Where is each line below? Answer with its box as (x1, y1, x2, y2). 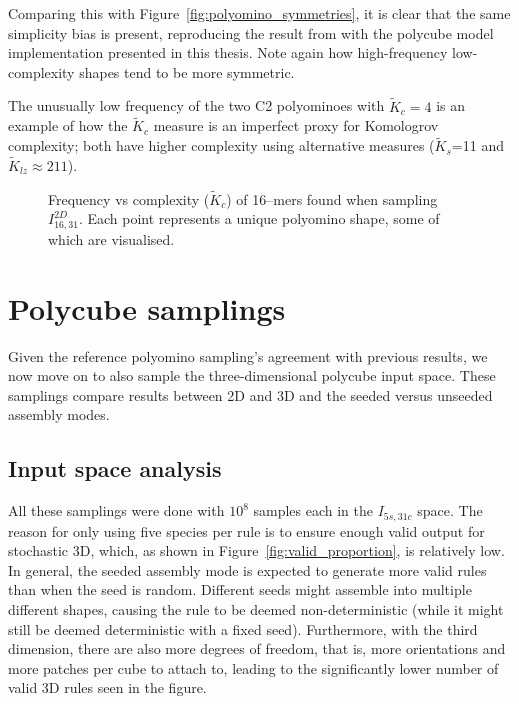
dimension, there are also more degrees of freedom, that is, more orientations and (8, 638, 506, 659)
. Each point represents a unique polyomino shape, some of (78, 208, 440, 229)
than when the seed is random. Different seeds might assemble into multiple (8, 579, 472, 600)
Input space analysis (8, 453, 222, 484)
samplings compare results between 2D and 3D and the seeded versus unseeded (8, 384, 493, 405)
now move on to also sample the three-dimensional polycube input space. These (8, 365, 496, 386)
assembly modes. (8, 404, 110, 425)
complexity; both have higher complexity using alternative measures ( (8, 135, 435, 156)
